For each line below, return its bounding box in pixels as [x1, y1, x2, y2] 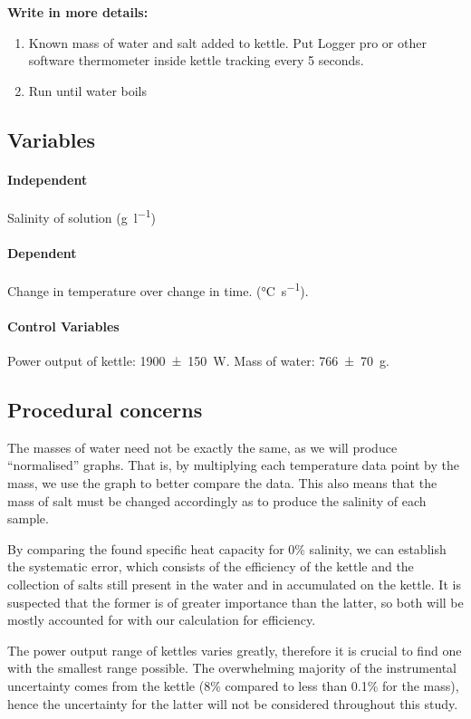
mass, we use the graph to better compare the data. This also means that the [7, 474, 437, 493]
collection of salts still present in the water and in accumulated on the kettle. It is [7, 575, 461, 593]
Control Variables [7, 316, 120, 335]
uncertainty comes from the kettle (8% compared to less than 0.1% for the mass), [7, 676, 459, 695]
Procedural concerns [7, 396, 203, 424]
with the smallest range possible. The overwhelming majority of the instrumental [7, 658, 457, 677]
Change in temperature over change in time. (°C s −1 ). [7, 279, 309, 300]
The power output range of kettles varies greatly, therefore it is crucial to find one [7, 640, 462, 659]
